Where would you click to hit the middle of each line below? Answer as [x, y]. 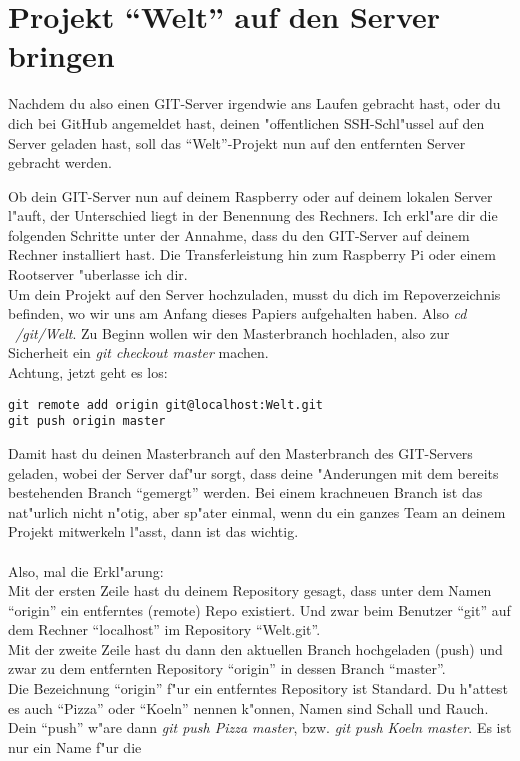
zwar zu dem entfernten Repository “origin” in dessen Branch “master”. [227, 668]
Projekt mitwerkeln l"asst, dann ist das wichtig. [153, 531]
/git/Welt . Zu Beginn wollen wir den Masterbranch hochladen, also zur [232, 332]
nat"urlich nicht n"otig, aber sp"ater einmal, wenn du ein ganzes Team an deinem [257, 511]
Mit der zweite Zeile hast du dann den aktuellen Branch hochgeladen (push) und [255, 648]
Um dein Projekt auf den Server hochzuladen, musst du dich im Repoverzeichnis [254, 293]
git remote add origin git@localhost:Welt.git [165, 404]
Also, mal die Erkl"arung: [86, 570]
